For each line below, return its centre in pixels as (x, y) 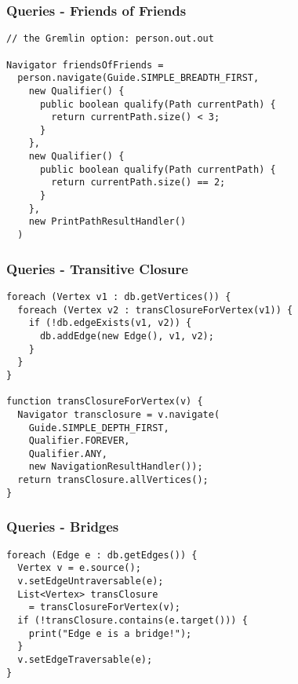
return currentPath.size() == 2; (138, 183)
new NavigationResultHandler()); (116, 467)
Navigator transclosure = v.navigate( (119, 414)
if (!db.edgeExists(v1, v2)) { (110, 323)
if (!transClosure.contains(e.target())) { (133, 620)
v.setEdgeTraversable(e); (85, 659)
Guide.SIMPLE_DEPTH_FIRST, (99, 428)
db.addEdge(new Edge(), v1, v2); (127, 336)
